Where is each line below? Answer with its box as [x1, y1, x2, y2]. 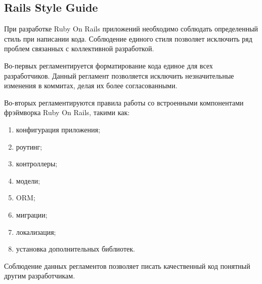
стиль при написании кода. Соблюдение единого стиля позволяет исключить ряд [4, 33, 252, 44]
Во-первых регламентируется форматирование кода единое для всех [4, 60, 213, 70]
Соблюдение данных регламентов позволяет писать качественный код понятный [4, 260, 250, 271]
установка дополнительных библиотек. [16, 243, 135, 254]
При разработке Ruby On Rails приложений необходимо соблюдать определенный [4, 23, 258, 34]
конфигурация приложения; [16, 124, 100, 134]
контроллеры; [16, 158, 57, 169]
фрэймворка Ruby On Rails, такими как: [4, 107, 130, 118]
